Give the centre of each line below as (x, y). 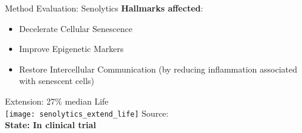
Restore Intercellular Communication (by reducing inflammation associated (158, 69)
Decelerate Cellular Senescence (76, 28)
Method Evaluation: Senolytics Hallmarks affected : (104, 8)
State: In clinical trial (50, 125)
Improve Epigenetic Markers (71, 49)
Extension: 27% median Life (57, 101)
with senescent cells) (57, 81)
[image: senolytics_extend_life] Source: (87, 113)
